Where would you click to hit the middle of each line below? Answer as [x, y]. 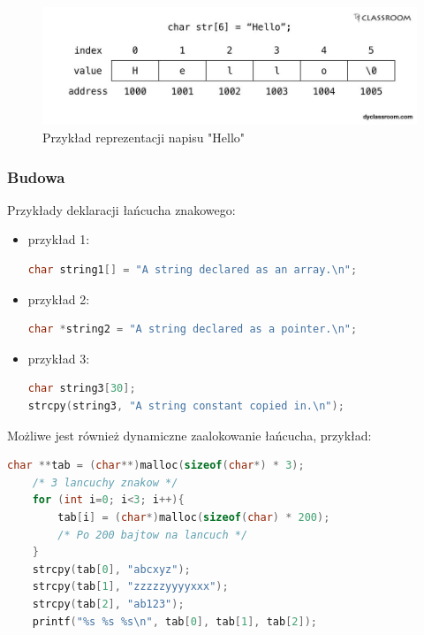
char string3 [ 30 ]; [82, 389]
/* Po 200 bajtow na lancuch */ [153, 535]
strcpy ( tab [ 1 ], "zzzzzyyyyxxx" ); [130, 587]
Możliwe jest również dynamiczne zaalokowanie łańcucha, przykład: [189, 435]
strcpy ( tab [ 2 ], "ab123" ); [108, 604]
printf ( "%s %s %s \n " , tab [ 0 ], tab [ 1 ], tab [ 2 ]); [174, 621]
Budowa [36, 176]
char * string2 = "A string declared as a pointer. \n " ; [193, 329]
